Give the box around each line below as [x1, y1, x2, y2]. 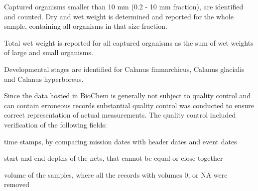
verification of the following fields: [4, 119, 107, 129]
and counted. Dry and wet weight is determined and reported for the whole [4, 11, 234, 21]
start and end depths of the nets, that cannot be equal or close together [4, 153, 223, 163]
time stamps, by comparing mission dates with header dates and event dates [4, 136, 237, 146]
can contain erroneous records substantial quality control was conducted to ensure [4, 100, 254, 110]
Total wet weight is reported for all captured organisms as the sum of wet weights [4, 37, 254, 48]
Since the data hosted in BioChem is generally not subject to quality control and [4, 90, 251, 101]
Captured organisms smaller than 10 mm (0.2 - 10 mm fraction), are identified [4, 1, 244, 11]
